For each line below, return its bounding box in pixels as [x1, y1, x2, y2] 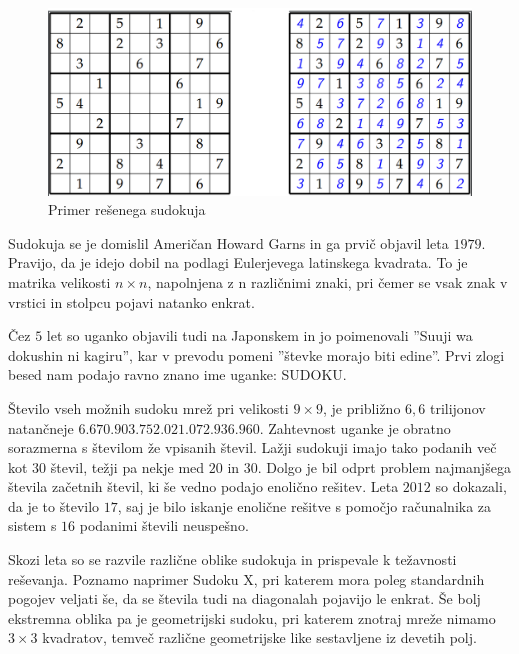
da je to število [8, 495, 100, 516]
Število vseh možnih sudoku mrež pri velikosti [8, 397, 289, 418]
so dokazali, [435, 476, 507, 497]
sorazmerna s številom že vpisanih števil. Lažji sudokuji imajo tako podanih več [8, 437, 497, 458]
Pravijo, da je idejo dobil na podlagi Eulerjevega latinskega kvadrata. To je [8, 252, 468, 273]
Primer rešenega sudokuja [48, 199, 206, 220]
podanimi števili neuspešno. [79, 515, 249, 536]
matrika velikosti [8, 271, 111, 292]
